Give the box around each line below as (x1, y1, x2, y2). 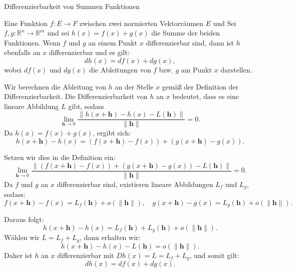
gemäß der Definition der (162, 81, 239, 91)
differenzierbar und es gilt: (49, 47, 130, 57)
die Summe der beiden (151, 27, 220, 38)
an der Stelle (115, 81, 154, 91)
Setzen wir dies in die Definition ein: (4, 152, 116, 162)
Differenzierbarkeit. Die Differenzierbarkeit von (4, 91, 148, 101)
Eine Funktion (4, 17, 48, 28)
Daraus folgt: (4, 214, 44, 224)
